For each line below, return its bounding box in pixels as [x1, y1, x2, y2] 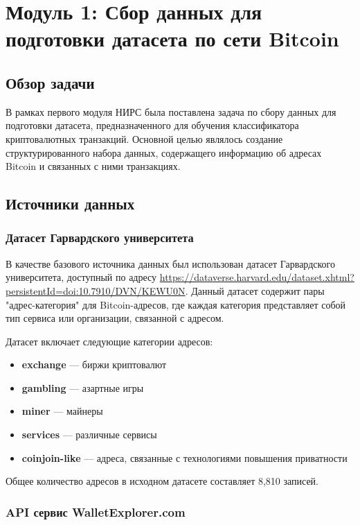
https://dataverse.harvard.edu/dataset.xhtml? [159, 270, 354, 284]
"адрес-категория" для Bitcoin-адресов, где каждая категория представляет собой [6, 297, 346, 311]
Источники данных [6, 193, 135, 214]
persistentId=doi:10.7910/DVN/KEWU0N [6, 283, 186, 298]
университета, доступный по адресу [6, 270, 157, 284]
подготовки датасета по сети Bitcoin [6, 24, 339, 53]
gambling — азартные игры [21, 380, 144, 395]
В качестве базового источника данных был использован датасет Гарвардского [6, 256, 335, 270]
